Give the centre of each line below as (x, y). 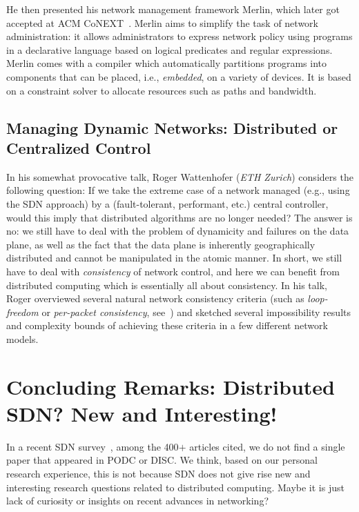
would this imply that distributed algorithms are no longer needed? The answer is (179, 217)
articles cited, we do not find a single (267, 446)
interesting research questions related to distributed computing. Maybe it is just (175, 487)
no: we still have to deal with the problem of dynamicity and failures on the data (178, 231)
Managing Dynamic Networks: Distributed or (172, 127)
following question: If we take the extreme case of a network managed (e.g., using (178, 190)
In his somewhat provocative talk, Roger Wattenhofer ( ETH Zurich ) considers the (180, 176)
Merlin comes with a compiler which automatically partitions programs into (166, 63)
